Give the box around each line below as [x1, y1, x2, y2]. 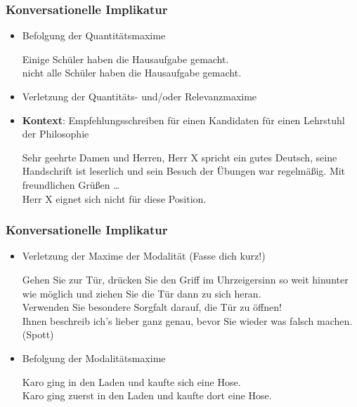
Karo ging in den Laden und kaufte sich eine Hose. [22, 374, 241, 389]
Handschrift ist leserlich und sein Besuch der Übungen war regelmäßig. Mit [22, 164, 346, 178]
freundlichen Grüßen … [22, 177, 120, 192]
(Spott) [22, 327, 54, 342]
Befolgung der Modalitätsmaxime [22, 350, 166, 365]
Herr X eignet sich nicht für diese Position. [22, 191, 207, 206]
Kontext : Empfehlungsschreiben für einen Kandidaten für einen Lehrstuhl [22, 112, 345, 127]
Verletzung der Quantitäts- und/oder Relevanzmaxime [22, 89, 257, 103]
